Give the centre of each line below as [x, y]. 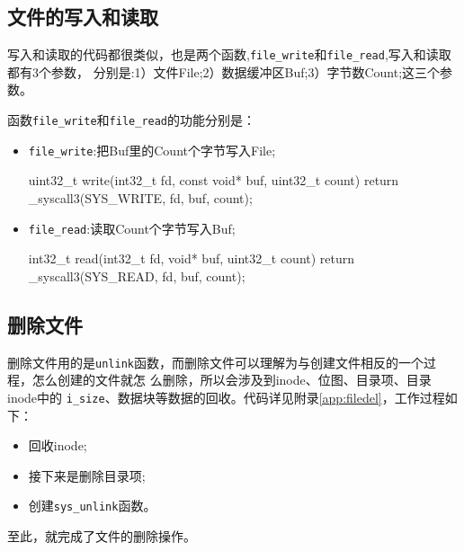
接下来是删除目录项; [87, 475]
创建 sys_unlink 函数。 [92, 506]
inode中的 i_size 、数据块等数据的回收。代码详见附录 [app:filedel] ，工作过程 [226, 397]
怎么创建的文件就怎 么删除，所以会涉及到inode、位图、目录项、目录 [232, 380]
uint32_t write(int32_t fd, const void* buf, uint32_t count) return [214, 180]
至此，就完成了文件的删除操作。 [102, 535]
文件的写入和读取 [83, 17]
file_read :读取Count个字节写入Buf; [132, 228]
